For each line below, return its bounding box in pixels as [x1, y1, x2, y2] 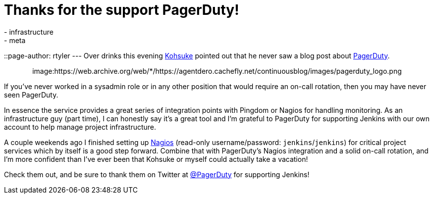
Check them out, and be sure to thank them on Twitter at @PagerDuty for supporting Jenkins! [4, 170, 310, 179]
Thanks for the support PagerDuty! [4, 1, 239, 18]
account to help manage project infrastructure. [4, 122, 157, 131]
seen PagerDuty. [4, 90, 58, 99]
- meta [4, 36, 26, 45]
